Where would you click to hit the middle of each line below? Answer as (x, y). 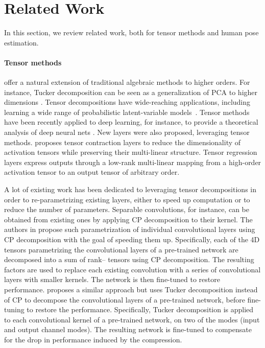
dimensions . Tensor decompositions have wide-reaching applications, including (127, 102)
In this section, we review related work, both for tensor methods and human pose (131, 32)
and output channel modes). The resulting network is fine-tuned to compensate (128, 329)
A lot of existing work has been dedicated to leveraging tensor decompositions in (130, 189)
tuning (14, 309)
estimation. (21, 42)
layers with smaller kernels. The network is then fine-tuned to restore (112, 279)
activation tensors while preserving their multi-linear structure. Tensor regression (131, 152)
